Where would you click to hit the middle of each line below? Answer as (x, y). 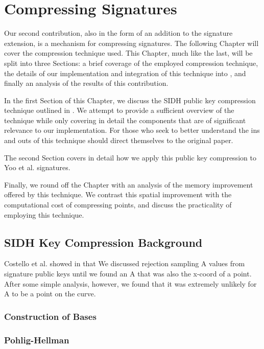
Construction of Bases (50, 316)
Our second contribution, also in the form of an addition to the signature (118, 33)
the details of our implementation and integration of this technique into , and (125, 73)
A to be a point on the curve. (50, 294)
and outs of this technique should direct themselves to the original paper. (119, 140)
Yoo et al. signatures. (37, 167)
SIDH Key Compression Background (103, 242)
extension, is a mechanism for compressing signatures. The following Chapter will (131, 43)
